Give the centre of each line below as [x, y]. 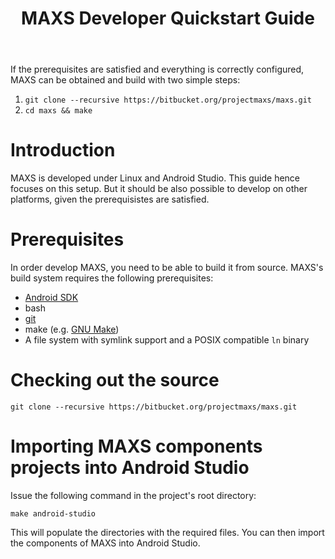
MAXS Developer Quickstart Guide [168, 18]
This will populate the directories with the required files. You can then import [167, 532]
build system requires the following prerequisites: [112, 278]
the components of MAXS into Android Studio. [105, 543]
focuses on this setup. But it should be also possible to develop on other [159, 189]
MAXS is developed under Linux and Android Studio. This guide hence [155, 178]
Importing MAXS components [136, 446]
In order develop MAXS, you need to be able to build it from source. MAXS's [167, 268]
